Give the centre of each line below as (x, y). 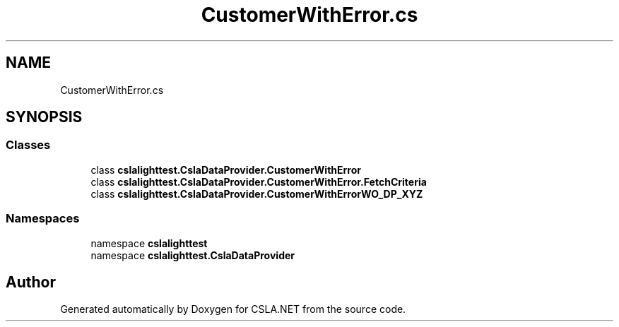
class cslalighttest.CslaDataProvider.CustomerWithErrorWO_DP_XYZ (257, 194)
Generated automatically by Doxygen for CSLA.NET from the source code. (233, 309)
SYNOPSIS (44, 117)
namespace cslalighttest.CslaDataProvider (193, 255)
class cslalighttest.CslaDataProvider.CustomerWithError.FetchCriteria (259, 182)
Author (31, 282)
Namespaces (43, 219)
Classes (28, 145)
